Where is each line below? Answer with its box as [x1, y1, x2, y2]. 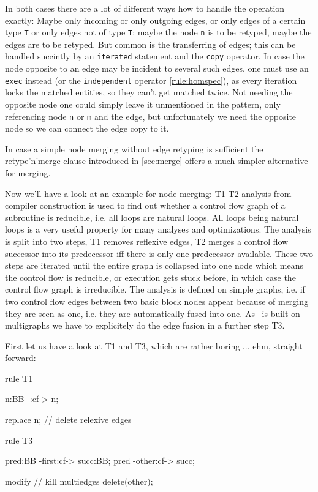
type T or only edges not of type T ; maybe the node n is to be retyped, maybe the [5, 26, 312, 39]
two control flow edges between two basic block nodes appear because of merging [5, 294, 309, 307]
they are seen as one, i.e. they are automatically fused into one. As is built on [5, 307, 300, 319]
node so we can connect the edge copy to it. [5, 122, 169, 135]
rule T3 [5, 433, 33, 446]
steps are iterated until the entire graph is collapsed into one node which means [5, 259, 304, 272]
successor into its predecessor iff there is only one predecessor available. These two [5, 247, 313, 259]
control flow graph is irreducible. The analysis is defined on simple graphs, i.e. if [5, 283, 305, 296]
